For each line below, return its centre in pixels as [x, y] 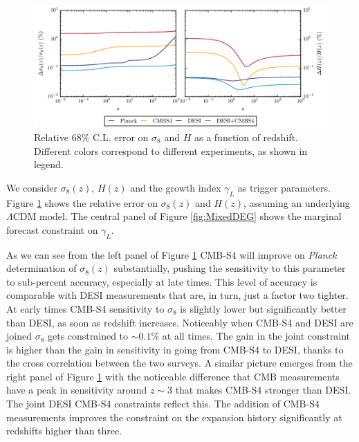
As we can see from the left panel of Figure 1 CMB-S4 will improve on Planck [172, 254]
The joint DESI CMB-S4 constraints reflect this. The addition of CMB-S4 [163, 404]
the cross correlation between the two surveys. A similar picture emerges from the [179, 363]
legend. [49, 164]
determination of [42, 268]
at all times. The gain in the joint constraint [256, 336]
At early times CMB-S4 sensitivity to [85, 308]
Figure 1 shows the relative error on [82, 202]
